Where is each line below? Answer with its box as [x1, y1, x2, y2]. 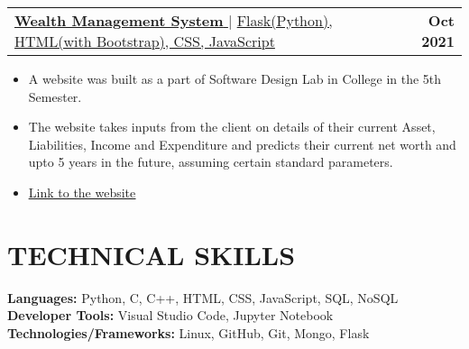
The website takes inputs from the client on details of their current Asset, [28, 117, 436, 136]
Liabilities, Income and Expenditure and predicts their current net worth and [28, 134, 456, 153]
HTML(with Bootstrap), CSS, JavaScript [14, 31, 275, 51]
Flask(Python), [236, 10, 333, 31]
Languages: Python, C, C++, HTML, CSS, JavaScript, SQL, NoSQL [7, 288, 399, 307]
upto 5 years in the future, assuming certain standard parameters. [28, 152, 393, 171]
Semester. [28, 87, 82, 106]
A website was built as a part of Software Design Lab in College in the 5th [28, 69, 442, 87]
